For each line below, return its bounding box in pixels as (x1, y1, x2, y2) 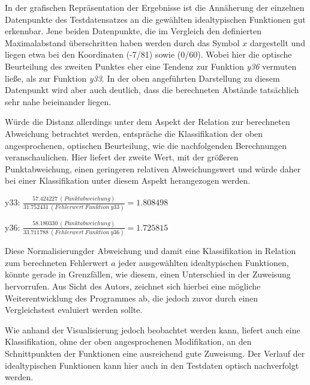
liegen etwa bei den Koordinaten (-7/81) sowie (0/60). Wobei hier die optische (5, 48, 292, 61)
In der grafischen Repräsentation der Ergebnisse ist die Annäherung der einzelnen (5, 1, 305, 13)
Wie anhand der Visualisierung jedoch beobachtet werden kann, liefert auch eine (5, 323, 300, 336)
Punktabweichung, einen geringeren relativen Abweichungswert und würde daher (5, 162, 301, 175)
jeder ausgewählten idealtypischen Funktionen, (118, 256, 289, 268)
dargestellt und (250, 36, 305, 49)
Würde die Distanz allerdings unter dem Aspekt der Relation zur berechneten (5, 115, 290, 128)
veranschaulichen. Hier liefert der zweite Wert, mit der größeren (5, 151, 239, 163)
